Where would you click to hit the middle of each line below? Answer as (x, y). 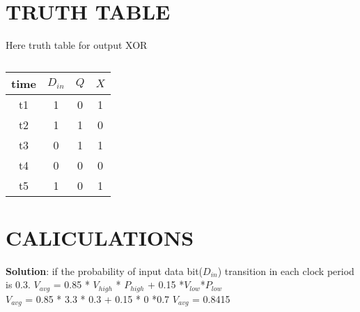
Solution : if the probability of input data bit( (104, 270)
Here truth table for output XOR (77, 45)
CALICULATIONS (100, 237)
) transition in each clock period (286, 270)
